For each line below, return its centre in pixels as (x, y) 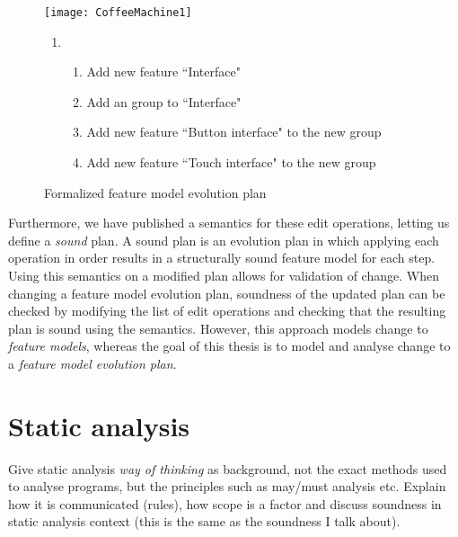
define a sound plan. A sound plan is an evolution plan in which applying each (224, 240)
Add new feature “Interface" (163, 72)
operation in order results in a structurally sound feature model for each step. (222, 258)
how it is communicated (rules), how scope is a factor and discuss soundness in (225, 503)
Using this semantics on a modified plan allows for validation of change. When (224, 275)
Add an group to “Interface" (164, 101)
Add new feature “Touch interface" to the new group (231, 162)
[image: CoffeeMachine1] (118, 13)
